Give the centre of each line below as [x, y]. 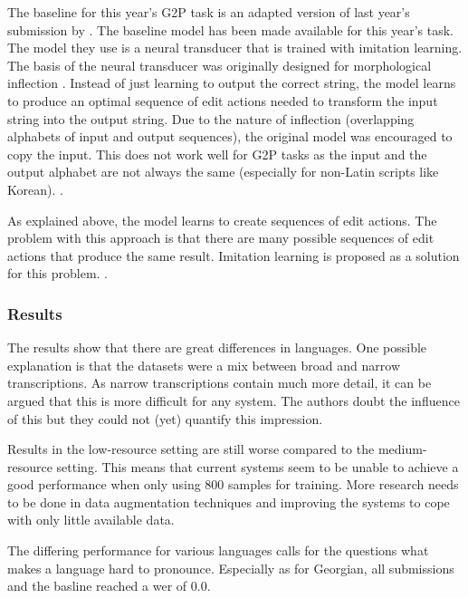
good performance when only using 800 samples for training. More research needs [233, 484]
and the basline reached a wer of [97, 586]
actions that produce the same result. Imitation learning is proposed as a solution [234, 255]
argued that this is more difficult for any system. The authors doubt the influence [234, 400]
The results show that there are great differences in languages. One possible [217, 347]
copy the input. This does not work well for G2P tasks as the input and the [217, 154]
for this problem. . [58, 273]
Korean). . [35, 189]
